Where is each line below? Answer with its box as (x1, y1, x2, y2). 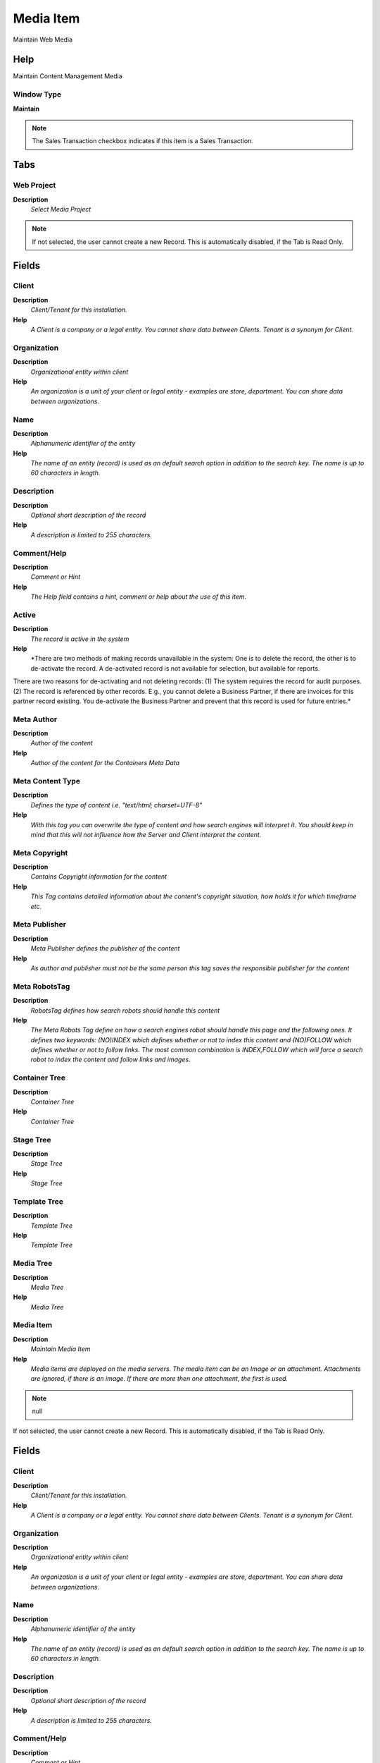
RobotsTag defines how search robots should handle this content (30, 1006, 220, 1015)
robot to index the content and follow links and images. (30, 1055, 191, 1064)
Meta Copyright (13, 848, 68, 858)
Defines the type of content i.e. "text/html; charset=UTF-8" (30, 800, 203, 809)
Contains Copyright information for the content (30, 872, 167, 881)
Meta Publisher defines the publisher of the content (30, 944, 180, 953)
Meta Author (13, 714, 58, 724)
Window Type (13, 90, 62, 99)
